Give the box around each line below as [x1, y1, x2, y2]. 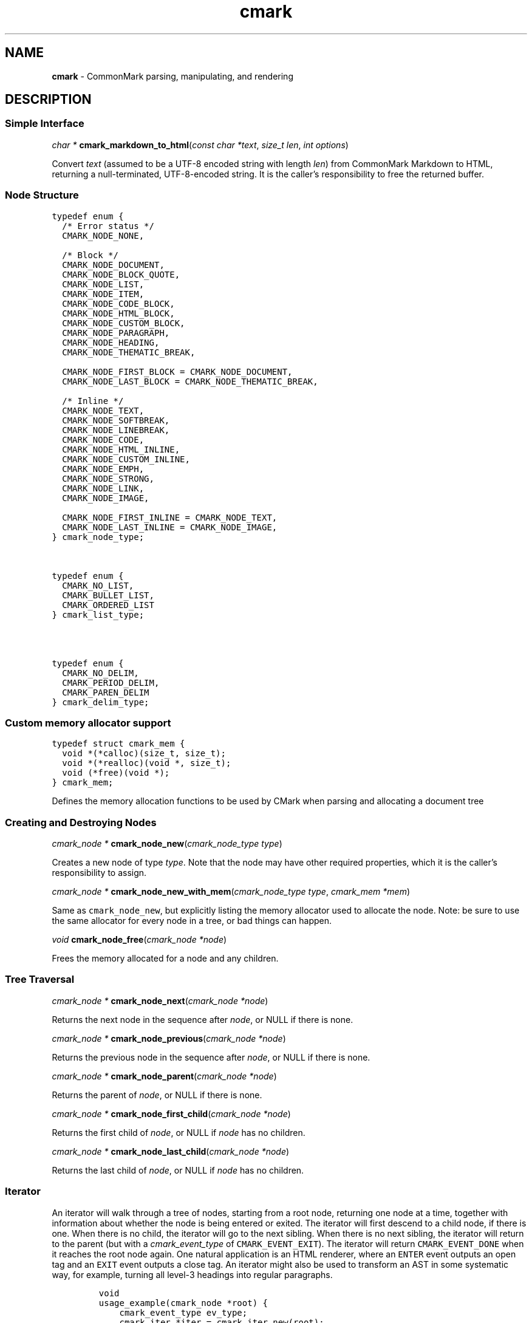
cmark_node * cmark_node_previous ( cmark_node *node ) [52, 1033, 286, 1044]
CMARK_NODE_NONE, [62, 230, 145, 241]
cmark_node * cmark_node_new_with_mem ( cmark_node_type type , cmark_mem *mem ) [52, 886, 411, 897]
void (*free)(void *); [62, 768, 170, 778]
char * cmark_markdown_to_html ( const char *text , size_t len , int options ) [52, 139, 349, 150]
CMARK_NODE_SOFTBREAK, [62, 415, 170, 425]
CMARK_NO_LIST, [62, 580, 134, 590]
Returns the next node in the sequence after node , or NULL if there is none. [52, 1014, 353, 1025]
